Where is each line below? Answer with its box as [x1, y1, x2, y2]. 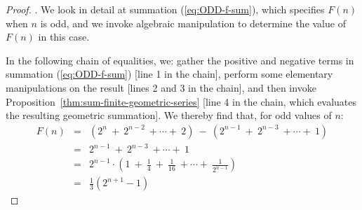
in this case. [38, 29, 90, 44]
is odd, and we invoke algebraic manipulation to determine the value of [40, 15, 346, 30]
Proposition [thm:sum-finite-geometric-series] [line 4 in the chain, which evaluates [6, 94, 357, 108]
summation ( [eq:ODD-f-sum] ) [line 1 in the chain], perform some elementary [6, 66, 333, 81]
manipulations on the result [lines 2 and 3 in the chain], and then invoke [6, 80, 316, 94]
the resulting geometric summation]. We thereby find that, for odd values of [6, 108, 332, 122]
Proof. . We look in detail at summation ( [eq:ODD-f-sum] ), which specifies [6, 2, 325, 16]
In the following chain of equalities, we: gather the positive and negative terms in [6, 52, 354, 67]
